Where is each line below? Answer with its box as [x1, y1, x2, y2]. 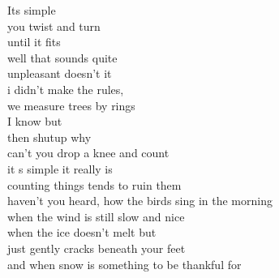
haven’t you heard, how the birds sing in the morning [7, 192, 273, 209]
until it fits [7, 33, 61, 50]
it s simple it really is [7, 160, 113, 177]
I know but [7, 113, 62, 130]
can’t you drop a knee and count [7, 144, 170, 161]
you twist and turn [7, 17, 101, 34]
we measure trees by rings [7, 96, 135, 113]
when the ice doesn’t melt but [7, 224, 157, 241]
